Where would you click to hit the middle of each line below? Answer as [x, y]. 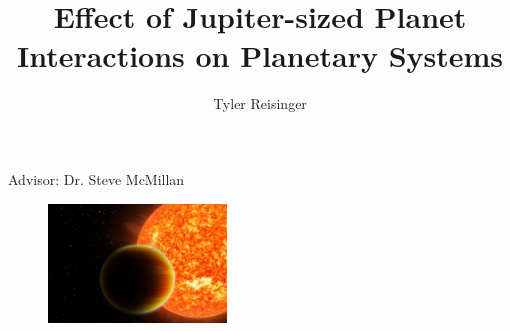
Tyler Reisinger [260, 103]
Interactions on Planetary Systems [260, 55]
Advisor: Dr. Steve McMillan [96, 178]
